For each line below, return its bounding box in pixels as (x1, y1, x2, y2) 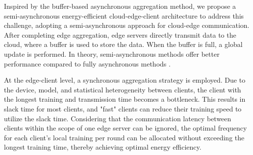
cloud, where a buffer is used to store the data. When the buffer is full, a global (4, 39, 243, 49)
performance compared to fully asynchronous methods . (4, 58, 171, 68)
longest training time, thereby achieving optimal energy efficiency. (4, 142, 202, 152)
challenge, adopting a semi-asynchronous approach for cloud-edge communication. (4, 20, 250, 30)
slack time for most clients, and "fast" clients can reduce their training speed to (4, 103, 242, 113)
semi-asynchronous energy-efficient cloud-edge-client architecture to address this (4, 10, 244, 21)
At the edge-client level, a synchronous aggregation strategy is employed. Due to (4, 75, 246, 85)
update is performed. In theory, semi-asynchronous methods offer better (4, 48, 220, 59)
